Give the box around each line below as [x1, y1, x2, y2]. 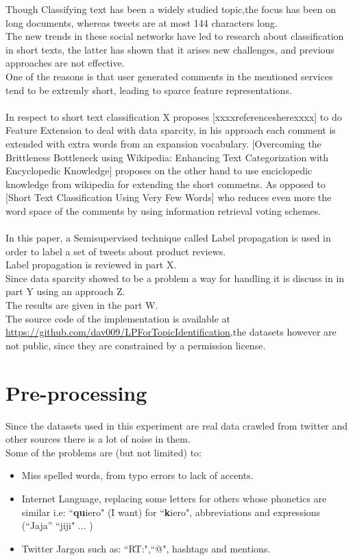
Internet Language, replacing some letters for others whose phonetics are [21, 491, 327, 505]
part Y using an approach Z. [5, 284, 125, 299]
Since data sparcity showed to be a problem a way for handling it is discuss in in [5, 270, 345, 285]
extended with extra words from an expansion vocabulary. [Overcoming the [5, 136, 321, 150]
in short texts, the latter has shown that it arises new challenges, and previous [5, 42, 334, 56]
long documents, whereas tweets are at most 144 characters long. [5, 15, 278, 30]
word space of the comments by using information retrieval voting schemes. [5, 203, 321, 218]
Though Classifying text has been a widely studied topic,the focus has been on [5, 2, 336, 16]
